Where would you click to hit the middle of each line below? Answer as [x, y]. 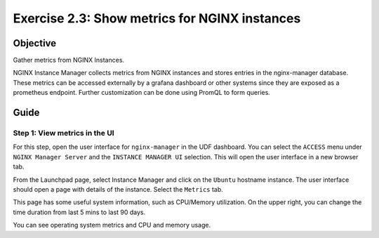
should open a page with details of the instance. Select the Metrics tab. [118, 189]
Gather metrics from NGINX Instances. [69, 60]
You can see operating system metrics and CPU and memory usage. [112, 225]
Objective [35, 43]
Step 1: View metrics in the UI [64, 133]
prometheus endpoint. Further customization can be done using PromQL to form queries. [141, 93]
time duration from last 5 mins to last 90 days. [79, 212]
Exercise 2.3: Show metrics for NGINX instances [157, 18]
